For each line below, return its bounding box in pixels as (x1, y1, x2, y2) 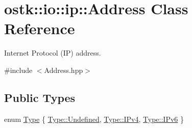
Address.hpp (44, 64, 83, 75)
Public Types (4, 89, 76, 105)
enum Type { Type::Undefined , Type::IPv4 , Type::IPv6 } (4, 113, 184, 124)
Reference (4, 18, 75, 39)
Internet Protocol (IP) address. (4, 47, 101, 58)
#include (4, 64, 33, 75)
